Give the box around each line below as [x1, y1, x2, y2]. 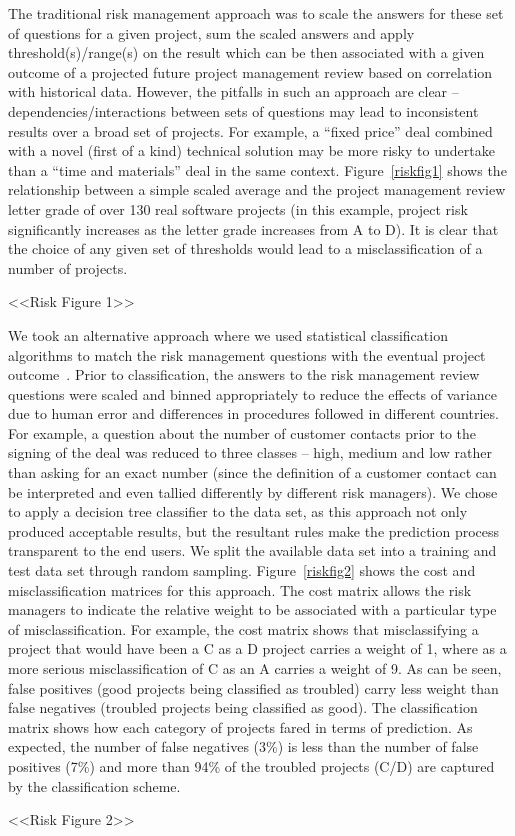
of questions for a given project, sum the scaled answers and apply [8, 22, 415, 43]
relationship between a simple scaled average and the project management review [8, 179, 506, 200]
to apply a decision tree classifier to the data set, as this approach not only [8, 501, 468, 522]
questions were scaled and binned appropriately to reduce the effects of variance [8, 383, 497, 404]
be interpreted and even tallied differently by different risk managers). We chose [8, 481, 498, 502]
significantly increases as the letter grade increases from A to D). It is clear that [8, 218, 499, 239]
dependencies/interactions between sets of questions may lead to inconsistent [8, 100, 479, 121]
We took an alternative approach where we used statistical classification [8, 324, 448, 345]
